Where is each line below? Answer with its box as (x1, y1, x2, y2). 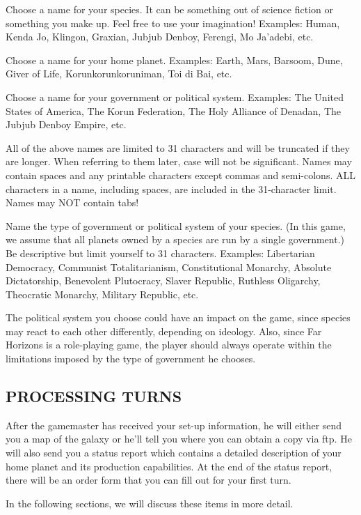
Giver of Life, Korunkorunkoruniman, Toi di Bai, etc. (6, 66, 232, 81)
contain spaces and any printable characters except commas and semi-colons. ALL (6, 167, 355, 182)
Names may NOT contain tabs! (6, 195, 139, 210)
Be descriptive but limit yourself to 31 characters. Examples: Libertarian (6, 245, 315, 260)
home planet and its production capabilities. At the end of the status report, (6, 459, 332, 473)
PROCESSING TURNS (6, 385, 182, 407)
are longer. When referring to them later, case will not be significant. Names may (6, 154, 352, 169)
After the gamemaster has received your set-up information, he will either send (6, 417, 342, 432)
